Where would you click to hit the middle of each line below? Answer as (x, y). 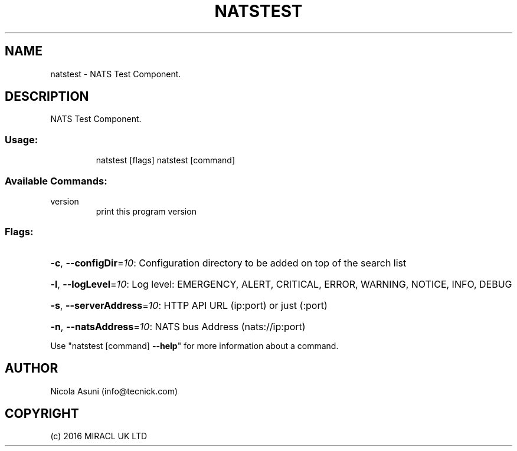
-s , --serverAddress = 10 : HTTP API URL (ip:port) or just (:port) (189, 305)
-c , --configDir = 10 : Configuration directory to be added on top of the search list (228, 263)
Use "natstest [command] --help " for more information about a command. (194, 345)
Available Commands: (56, 181)
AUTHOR (32, 368)
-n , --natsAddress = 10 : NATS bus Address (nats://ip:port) (178, 326)
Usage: (22, 139)
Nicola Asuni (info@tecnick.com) (114, 391)
